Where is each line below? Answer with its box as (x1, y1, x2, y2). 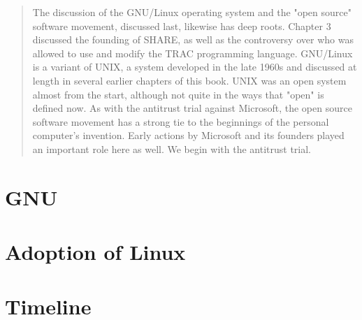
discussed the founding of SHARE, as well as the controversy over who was (32, 32, 354, 47)
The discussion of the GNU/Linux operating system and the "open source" (32, 5, 352, 19)
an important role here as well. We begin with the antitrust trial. (32, 141, 311, 156)
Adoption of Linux (5, 238, 186, 266)
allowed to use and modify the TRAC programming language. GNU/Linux (32, 45, 353, 60)
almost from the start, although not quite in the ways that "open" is (32, 87, 324, 101)
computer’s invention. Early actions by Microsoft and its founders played (32, 128, 345, 143)
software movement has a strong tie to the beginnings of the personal (32, 114, 329, 129)
